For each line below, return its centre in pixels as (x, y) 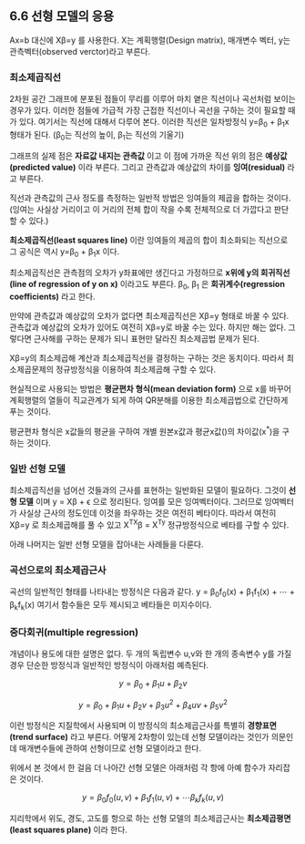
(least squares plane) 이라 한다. (68, 830)
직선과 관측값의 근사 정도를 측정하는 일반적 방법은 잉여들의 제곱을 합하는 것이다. (150, 198)
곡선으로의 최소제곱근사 (58, 570)
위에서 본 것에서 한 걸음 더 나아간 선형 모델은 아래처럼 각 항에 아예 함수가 (138, 767)
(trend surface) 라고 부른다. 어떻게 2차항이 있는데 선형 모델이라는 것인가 (139, 737)
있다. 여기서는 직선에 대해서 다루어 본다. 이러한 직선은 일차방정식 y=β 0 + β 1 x (154, 123)
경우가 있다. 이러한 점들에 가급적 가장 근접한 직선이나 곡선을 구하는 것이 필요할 (148, 110)
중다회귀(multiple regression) (74, 632)
